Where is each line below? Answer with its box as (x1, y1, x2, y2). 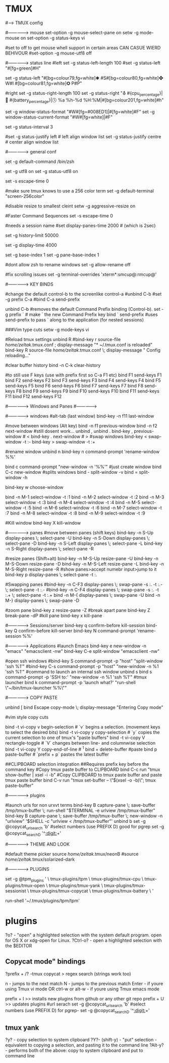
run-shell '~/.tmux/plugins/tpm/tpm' (5, 898, 80, 904)
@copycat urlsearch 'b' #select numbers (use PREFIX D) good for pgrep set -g (5, 823, 164, 831)
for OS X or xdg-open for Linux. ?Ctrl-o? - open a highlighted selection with (5, 937, 162, 943)
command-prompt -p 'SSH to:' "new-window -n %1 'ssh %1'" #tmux (5, 674, 147, 680)
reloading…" (5, 352, 31, 358)
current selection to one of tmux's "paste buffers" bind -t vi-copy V (5, 735, 145, 741)
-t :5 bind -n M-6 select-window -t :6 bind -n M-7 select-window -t (22, 505, 162, 511)
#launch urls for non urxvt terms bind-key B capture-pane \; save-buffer (5, 802, 155, 808)
